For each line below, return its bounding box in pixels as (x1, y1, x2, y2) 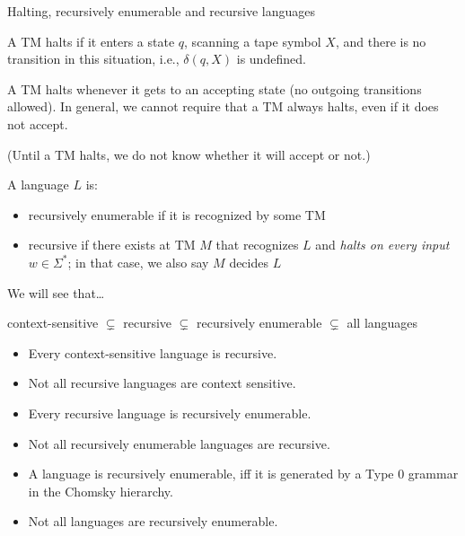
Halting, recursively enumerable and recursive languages (7, 2, 316, 20)
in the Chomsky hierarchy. (28, 481, 173, 500)
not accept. (7, 114, 68, 133)
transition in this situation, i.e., (7, 49, 180, 68)
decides (229, 252, 268, 271)
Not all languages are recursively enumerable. (28, 512, 278, 531)
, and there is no (335, 31, 426, 50)
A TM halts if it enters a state (7, 31, 175, 50)
